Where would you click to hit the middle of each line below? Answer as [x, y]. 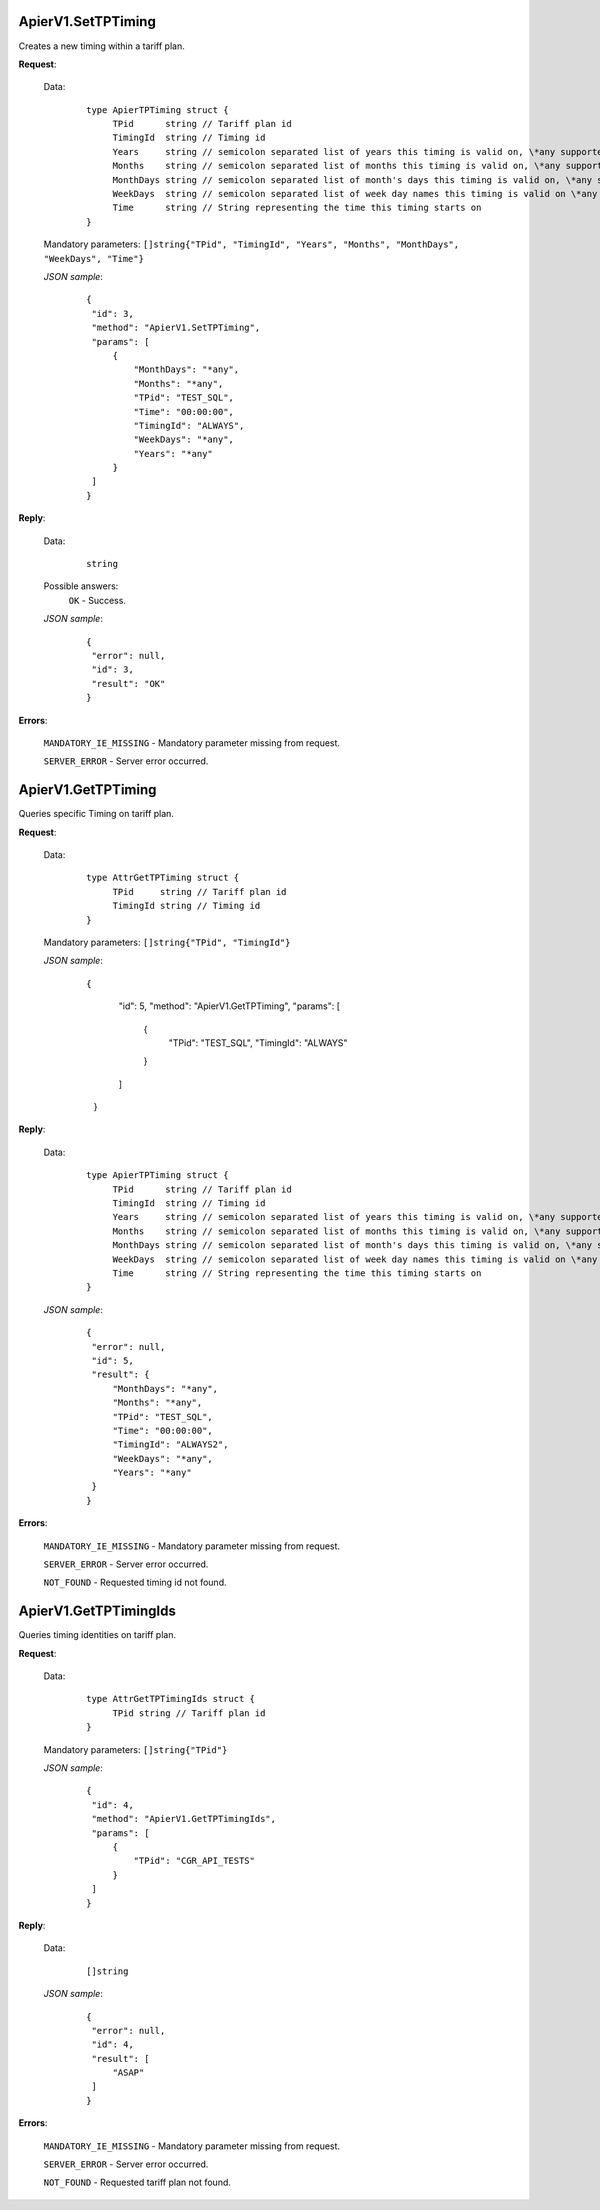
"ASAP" [128, 2073]
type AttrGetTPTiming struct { [163, 878]
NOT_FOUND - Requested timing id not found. [135, 1582]
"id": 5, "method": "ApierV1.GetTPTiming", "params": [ [229, 1006]
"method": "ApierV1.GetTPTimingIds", [184, 1819]
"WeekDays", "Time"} [94, 258]
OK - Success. [97, 600]
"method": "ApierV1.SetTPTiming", [176, 328]
